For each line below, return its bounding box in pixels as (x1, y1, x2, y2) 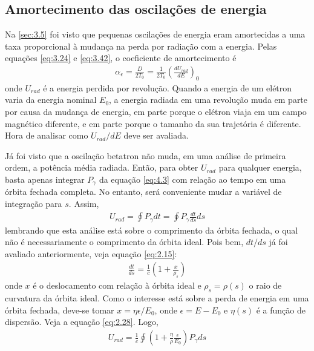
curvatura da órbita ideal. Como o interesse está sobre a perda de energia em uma (5, 292, 309, 304)
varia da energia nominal (5, 93, 97, 106)
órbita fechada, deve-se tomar (5, 303, 114, 316)
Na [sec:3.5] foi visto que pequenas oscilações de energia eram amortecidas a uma (5, 28, 306, 41)
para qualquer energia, (218, 161, 302, 174)
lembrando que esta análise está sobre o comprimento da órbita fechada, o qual (5, 223, 298, 236)
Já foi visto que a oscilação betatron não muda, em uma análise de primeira (5, 149, 286, 162)
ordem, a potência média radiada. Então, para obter (5, 161, 198, 174)
